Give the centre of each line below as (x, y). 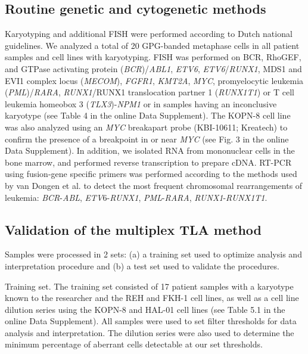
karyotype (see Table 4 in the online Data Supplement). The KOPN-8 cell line (148, 115)
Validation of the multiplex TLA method (133, 229)
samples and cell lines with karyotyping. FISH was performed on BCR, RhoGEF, (153, 57)
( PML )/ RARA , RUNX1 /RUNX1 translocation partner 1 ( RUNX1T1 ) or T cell (150, 92)
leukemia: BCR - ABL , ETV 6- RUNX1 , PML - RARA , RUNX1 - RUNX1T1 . (136, 197)
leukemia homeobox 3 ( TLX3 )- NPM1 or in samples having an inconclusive (141, 103)
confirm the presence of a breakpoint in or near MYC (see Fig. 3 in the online (147, 139)
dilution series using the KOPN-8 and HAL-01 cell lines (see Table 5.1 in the (145, 309)
